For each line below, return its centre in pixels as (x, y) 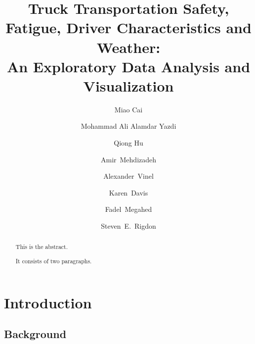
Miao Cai (128, 109)
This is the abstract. (42, 247)
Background (35, 334)
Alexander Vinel (128, 176)
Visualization (128, 85)
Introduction (48, 302)
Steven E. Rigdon (128, 226)
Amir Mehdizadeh (128, 159)
